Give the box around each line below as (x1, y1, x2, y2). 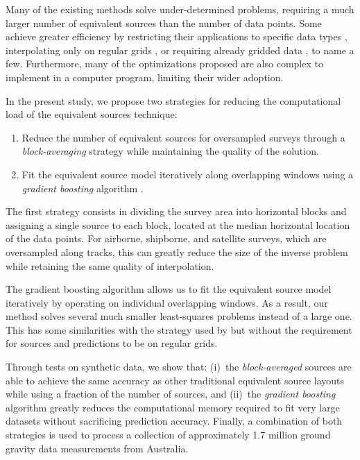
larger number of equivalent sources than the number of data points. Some (6, 15, 322, 30)
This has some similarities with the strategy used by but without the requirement (6, 322, 352, 337)
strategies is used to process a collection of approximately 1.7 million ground (6, 427, 331, 442)
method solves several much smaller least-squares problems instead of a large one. (6, 309, 352, 323)
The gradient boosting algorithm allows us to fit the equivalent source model (6, 282, 332, 296)
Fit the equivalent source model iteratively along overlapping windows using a (22, 167, 354, 181)
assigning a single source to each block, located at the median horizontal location (6, 217, 350, 232)
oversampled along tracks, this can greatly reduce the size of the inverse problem (6, 244, 348, 259)
